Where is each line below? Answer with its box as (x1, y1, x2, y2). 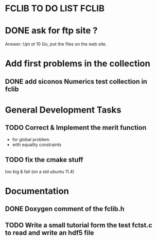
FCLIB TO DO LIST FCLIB (5, 3, 105, 14)
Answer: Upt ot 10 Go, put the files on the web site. (5, 41, 107, 47)
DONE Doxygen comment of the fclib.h (5, 205, 125, 213)
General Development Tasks (5, 104, 122, 115)
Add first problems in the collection (5, 58, 151, 69)
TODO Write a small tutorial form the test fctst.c (5, 221, 153, 229)
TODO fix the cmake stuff (5, 156, 84, 164)
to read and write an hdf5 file (5, 229, 94, 237)
